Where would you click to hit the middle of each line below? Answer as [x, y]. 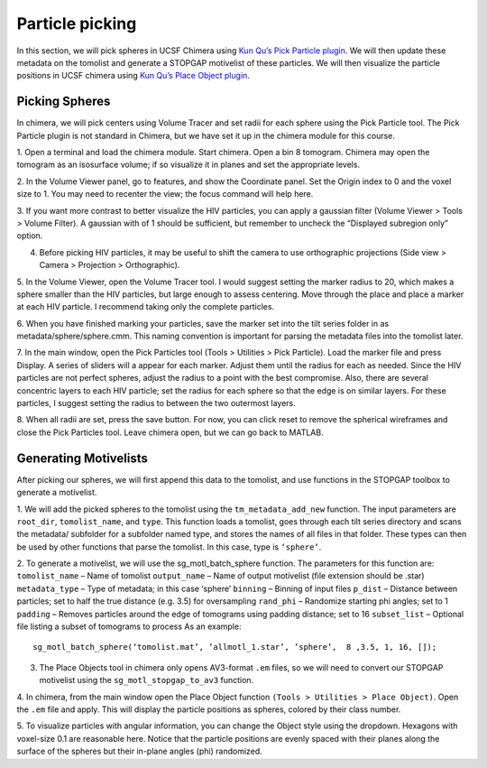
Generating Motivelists [82, 458]
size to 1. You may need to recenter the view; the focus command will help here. [165, 194]
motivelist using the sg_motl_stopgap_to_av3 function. [147, 680]
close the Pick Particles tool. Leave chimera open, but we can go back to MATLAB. [170, 432]
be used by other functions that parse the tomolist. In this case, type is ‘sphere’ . [169, 547]
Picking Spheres [64, 102]
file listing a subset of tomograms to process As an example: [129, 626]
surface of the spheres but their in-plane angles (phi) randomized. [140, 751]
